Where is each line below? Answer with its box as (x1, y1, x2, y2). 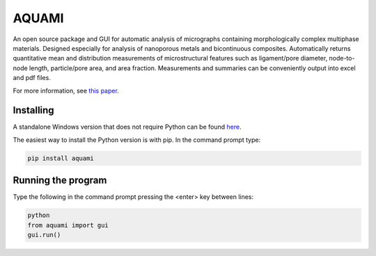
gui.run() (27, 231, 61, 239)
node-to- (329, 54, 355, 63)
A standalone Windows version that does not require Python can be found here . (13, 122, 242, 131)
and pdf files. (13, 74, 52, 82)
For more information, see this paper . (13, 86, 120, 95)
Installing (13, 104, 55, 116)
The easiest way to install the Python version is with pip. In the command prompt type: (13, 136, 261, 144)
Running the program (13, 175, 107, 186)
